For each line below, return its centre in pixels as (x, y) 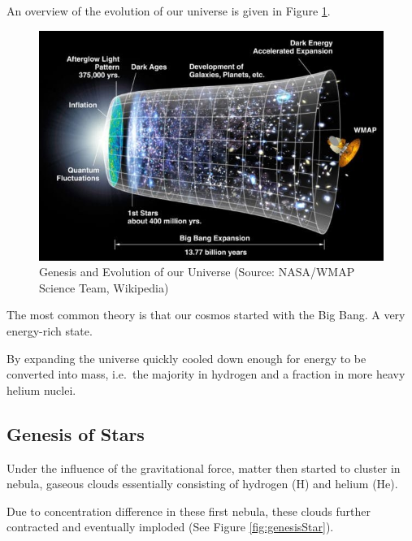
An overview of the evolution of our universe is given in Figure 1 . (169, 11)
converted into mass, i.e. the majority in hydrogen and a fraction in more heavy (206, 374)
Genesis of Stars (76, 433)
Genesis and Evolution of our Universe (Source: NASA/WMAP (197, 272)
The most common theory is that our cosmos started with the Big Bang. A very (206, 315)
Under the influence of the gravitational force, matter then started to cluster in (204, 467)
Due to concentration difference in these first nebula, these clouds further (189, 511)
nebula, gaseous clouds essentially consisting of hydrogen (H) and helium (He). (202, 484)
